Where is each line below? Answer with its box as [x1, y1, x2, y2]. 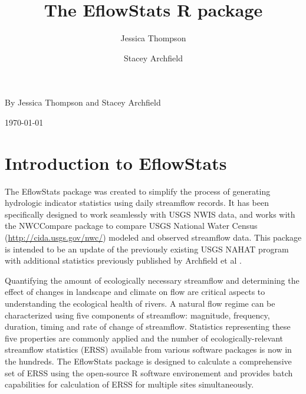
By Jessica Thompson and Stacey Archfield [5, 96, 161, 109]
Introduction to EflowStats [5, 150, 227, 175]
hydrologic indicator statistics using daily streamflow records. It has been [5, 196, 269, 209]
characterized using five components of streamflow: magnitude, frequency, [5, 308, 270, 321]
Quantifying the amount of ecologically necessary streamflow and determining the [5, 274, 300, 286]
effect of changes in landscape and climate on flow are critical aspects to [5, 285, 265, 298]
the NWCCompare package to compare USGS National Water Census [5, 219, 258, 232]
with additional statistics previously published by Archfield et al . [5, 254, 242, 267]
